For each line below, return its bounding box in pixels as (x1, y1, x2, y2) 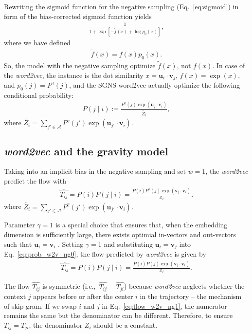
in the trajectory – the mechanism (140, 291, 242, 301)
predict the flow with (4, 176, 66, 186)
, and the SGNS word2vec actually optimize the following (69, 79, 240, 90)
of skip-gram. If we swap (4, 300, 77, 311)
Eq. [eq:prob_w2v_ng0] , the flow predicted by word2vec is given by (4, 249, 206, 259)
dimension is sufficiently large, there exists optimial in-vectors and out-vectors (4, 229, 236, 240)
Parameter (4, 220, 35, 230)
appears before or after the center (33, 291, 133, 301)
